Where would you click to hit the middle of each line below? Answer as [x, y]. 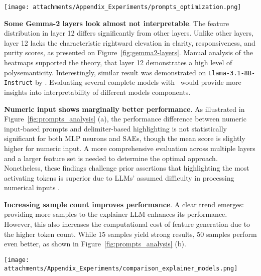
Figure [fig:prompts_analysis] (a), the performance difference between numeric [125, 119]
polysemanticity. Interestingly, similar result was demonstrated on [105, 72]
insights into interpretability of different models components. [97, 92]
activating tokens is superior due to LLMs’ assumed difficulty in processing [119, 177]
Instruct [19, 83]
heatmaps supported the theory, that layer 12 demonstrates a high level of [118, 62]
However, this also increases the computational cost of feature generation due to [127, 224]
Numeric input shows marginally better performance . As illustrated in [124, 109]
